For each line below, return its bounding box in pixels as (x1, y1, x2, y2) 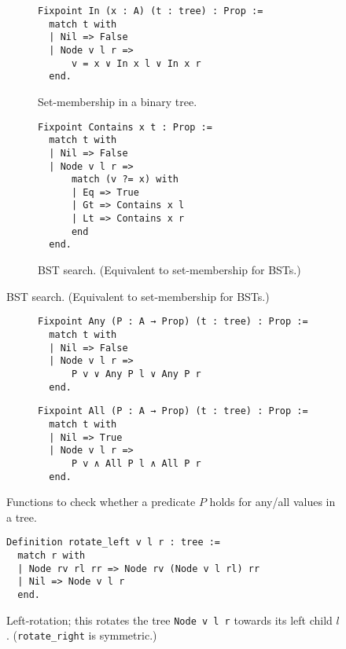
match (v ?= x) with (71, 174, 179, 185)
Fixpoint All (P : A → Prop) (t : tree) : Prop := (38, 405, 308, 417)
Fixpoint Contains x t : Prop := (38, 121, 212, 133)
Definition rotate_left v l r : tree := (6, 537, 221, 548)
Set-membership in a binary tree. (38, 93, 197, 109)
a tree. (6, 508, 37, 525)
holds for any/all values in (209, 493, 336, 510)
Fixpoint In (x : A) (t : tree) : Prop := (38, 5, 263, 16)
